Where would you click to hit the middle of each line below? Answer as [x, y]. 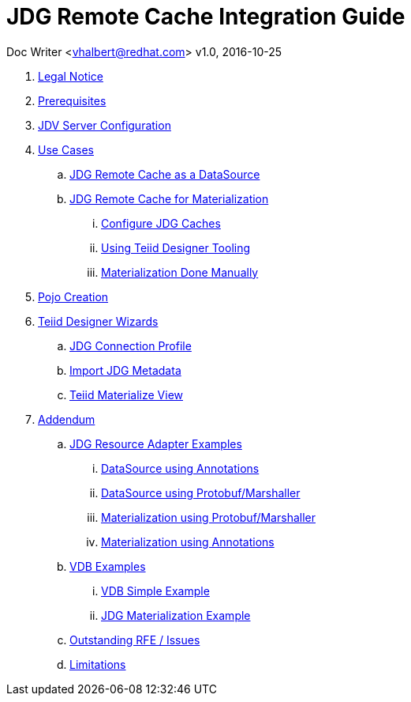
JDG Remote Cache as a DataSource [165, 174]
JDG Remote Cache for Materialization [169, 198]
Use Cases [66, 149]
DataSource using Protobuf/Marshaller [201, 493]
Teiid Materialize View [126, 394]
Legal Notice [71, 76]
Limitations [98, 664]
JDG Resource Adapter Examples [156, 443]
